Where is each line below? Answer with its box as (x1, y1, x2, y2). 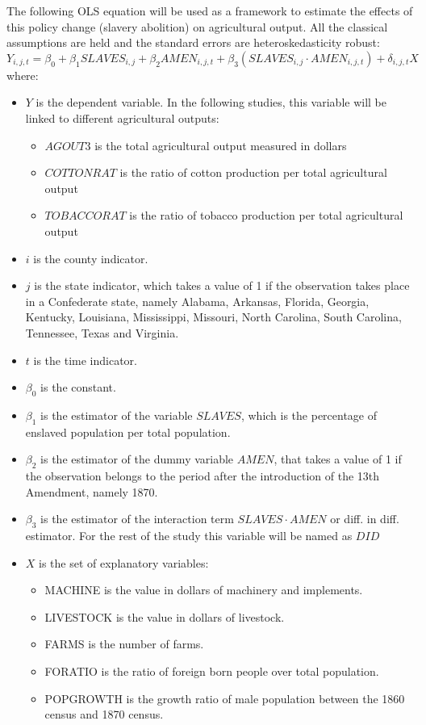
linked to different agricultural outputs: (25, 109, 219, 126)
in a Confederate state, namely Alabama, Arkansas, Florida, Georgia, (25, 292, 370, 309)
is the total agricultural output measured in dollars (94, 136, 347, 153)
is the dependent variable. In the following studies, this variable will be (35, 94, 387, 111)
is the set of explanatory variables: (39, 554, 209, 571)
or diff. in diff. (330, 510, 399, 527)
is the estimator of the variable (40, 406, 193, 423)
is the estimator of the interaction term (40, 510, 234, 527)
